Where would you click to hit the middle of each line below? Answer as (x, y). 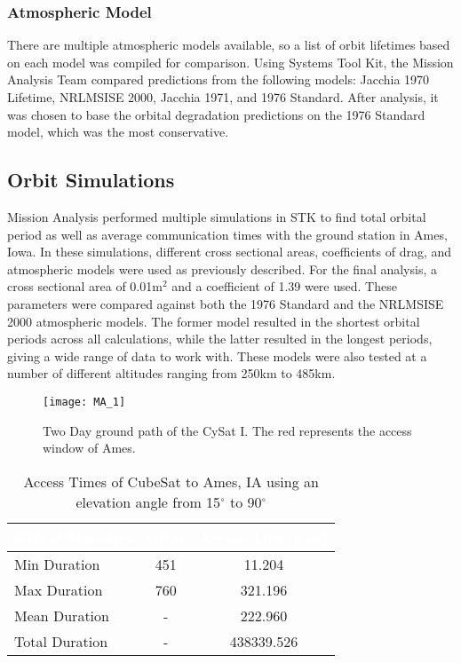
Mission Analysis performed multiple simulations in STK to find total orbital (217, 216)
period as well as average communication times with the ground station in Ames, (227, 234)
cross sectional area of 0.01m (85, 286)
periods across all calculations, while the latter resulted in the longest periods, (220, 339)
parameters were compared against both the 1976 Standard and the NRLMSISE (226, 303)
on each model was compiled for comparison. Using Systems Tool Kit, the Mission (230, 62)
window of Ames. (89, 448)
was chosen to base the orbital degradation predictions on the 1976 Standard (216, 114)
